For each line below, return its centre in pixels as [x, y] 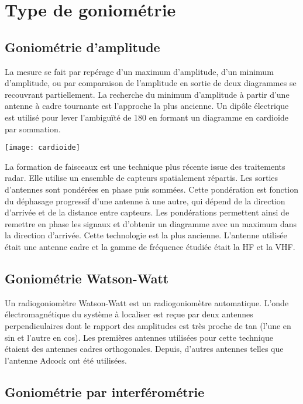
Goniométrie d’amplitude [82, 47]
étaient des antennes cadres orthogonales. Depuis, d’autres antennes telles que [144, 349]
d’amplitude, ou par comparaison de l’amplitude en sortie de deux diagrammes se [151, 83]
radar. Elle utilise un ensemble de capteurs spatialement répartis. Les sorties [142, 178]
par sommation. [33, 129]
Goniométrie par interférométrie [105, 391]
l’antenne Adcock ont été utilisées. [66, 360]
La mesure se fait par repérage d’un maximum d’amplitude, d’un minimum [139, 71]
